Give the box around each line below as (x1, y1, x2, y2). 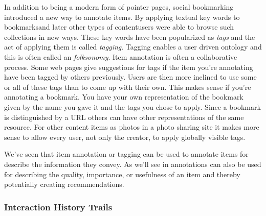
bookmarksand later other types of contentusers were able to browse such (4, 21, 234, 32)
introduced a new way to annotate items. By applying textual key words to (4, 11, 240, 22)
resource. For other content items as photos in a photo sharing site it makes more (4, 122, 259, 132)
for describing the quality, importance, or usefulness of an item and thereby (4, 169, 240, 179)
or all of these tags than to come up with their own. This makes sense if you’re (4, 81, 251, 92)
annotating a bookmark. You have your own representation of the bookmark (4, 91, 243, 102)
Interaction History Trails (4, 200, 113, 213)
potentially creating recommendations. (4, 179, 124, 189)
